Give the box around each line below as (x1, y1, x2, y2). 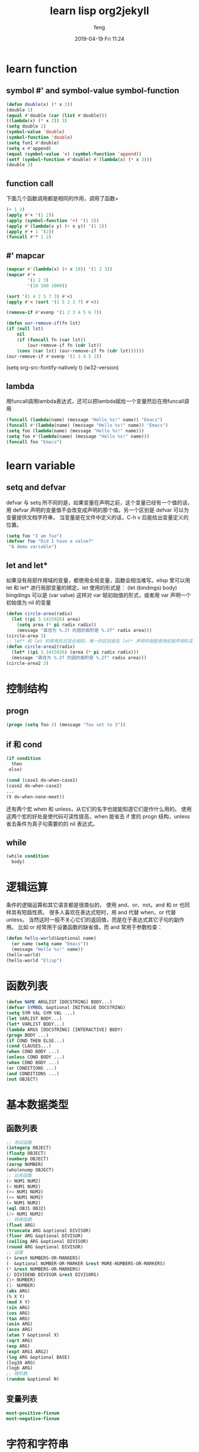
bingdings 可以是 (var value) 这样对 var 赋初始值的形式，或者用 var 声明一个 (6, 592, 191, 599)
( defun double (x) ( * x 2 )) (6, 101, 73, 107)
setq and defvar (6, 483, 66, 493)
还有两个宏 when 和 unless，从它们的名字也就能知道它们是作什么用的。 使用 (6, 805, 192, 812)
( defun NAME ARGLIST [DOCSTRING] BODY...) (6, 999, 113, 1005)
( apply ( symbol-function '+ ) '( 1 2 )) (6, 217, 99, 223)
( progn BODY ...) (6, 1032, 49, 1038)
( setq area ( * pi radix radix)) (17, 622, 97, 628)
